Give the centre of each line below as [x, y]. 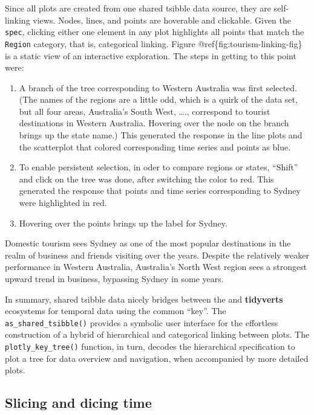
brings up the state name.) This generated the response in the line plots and [161, 135]
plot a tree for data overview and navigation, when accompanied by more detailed [157, 358]
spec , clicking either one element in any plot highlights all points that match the [155, 32]
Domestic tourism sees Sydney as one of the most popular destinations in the [148, 243]
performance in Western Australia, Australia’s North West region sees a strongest [156, 267]
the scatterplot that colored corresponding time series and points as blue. [155, 146]
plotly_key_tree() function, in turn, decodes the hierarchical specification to [150, 346]
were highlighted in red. [63, 203]
